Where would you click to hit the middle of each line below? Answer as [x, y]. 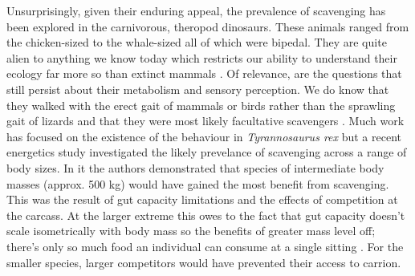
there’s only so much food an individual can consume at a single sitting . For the [205, 246]
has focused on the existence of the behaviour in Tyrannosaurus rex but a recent [204, 136]
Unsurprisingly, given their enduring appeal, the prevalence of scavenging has [196, 10]
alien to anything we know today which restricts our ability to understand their [202, 57]
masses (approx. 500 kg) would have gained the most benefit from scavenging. [198, 183]
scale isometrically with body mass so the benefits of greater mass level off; [191, 231]
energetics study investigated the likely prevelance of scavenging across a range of [207, 152]
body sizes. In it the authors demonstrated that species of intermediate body [195, 167]
